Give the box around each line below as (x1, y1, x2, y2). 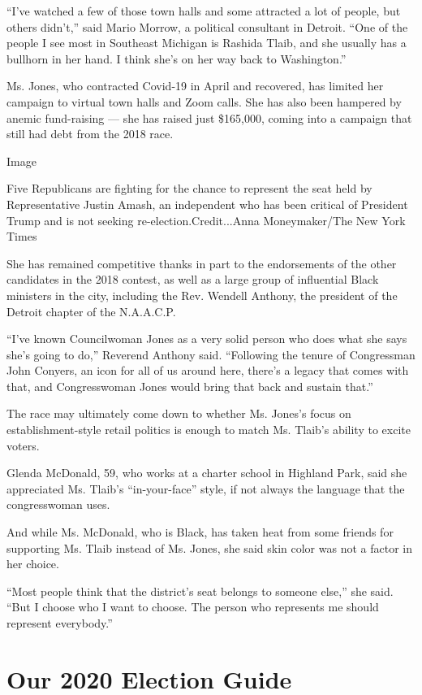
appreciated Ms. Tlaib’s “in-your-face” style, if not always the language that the (6, 480, 405, 497)
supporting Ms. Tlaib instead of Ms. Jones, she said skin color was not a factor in (6, 539, 412, 556)
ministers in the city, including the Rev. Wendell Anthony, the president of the (6, 286, 398, 303)
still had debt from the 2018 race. (6, 125, 174, 142)
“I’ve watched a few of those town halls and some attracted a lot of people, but (6, 2, 401, 19)
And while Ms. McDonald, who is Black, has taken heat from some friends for (6, 523, 394, 541)
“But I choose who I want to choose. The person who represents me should (6, 598, 379, 615)
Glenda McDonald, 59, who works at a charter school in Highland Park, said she (6, 464, 407, 481)
